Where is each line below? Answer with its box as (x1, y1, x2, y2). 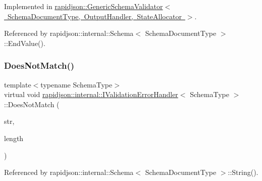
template (4, 79, 31, 89)
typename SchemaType (40, 79, 113, 89)
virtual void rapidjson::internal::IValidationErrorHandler (4, 89, 178, 100)
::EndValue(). (4, 37, 45, 48)
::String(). (228, 167, 258, 177)
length (4, 132, 24, 143)
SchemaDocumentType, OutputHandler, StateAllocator (7, 11, 182, 21)
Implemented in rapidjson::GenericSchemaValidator (4, 1, 163, 11)
